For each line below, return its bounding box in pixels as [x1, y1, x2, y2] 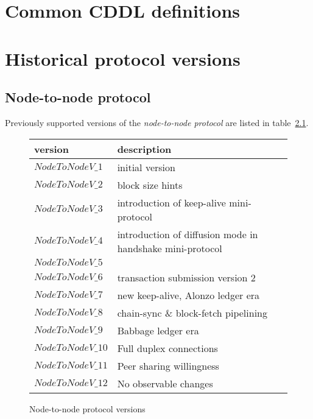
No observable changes [117, 376, 213, 390]
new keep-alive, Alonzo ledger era [117, 287, 260, 302]
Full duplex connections [117, 340, 218, 355]
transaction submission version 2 [117, 270, 256, 284]
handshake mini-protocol [117, 241, 222, 255]
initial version [117, 160, 175, 174]
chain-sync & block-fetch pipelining [117, 305, 267, 320]
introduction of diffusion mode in [117, 227, 258, 241]
